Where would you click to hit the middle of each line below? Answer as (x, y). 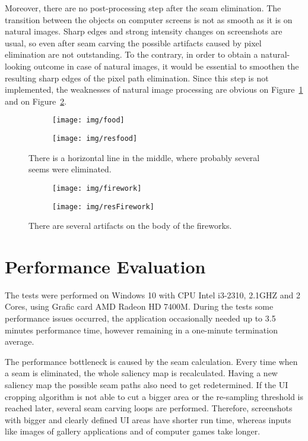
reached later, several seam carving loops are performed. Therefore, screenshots (149, 408)
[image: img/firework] (97, 188)
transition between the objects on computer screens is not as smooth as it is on (149, 19)
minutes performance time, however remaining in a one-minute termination (141, 330)
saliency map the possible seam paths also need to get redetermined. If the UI (147, 385)
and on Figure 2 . (36, 101)
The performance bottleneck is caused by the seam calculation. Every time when (151, 361)
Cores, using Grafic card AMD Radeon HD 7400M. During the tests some (139, 306)
